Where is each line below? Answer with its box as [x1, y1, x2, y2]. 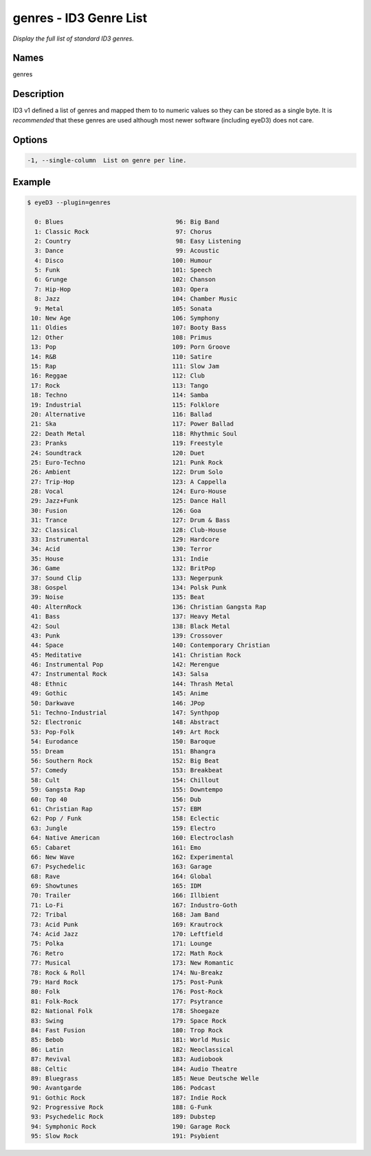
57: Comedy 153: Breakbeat [31, 767, 223, 774]
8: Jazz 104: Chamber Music [34, 295, 238, 303]
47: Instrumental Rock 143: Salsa [31, 670, 209, 678]
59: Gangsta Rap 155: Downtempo [31, 786, 223, 794]
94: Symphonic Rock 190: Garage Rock [31, 1122, 230, 1131]
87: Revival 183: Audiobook [31, 1056, 223, 1063]
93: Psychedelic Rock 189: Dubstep [31, 1113, 216, 1121]
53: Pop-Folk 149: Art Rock [31, 728, 220, 736]
